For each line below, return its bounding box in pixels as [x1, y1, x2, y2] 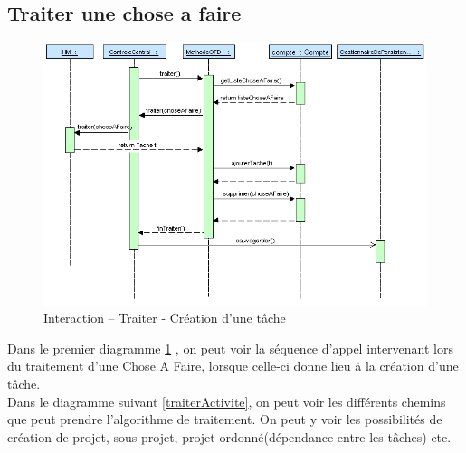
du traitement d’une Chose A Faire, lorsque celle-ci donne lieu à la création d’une [7, 356, 459, 375]
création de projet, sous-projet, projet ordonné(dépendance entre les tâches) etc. [7, 427, 452, 446]
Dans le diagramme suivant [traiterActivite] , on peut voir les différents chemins [7, 392, 446, 411]
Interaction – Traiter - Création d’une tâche [43, 308, 286, 327]
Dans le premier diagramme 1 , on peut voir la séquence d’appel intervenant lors [7, 338, 453, 357]
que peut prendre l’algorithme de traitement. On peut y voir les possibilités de [7, 410, 442, 429]
